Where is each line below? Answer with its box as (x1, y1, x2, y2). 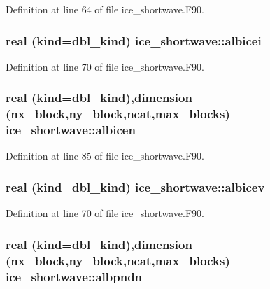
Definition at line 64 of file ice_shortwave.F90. (6, 2, 205, 16)
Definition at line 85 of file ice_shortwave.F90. (6, 148, 205, 163)
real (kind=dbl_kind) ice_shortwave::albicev (6, 178, 265, 195)
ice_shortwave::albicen (6, 121, 136, 139)
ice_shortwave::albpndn (6, 267, 143, 285)
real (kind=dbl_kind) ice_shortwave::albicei (6, 31, 262, 49)
